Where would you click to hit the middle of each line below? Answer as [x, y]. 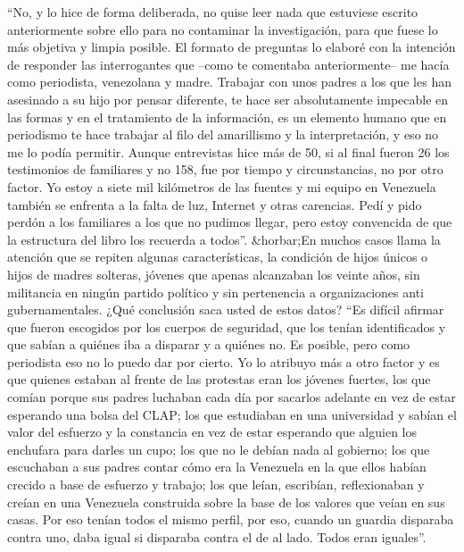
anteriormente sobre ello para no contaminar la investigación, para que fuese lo [223, 29]
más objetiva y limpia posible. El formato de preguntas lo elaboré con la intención [232, 47]
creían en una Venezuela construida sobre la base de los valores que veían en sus [226, 502]
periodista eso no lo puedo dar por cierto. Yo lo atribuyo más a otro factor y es [224, 361]
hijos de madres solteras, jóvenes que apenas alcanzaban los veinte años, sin [214, 274]
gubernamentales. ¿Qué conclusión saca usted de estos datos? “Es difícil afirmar [226, 309]
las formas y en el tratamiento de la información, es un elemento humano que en [227, 117]
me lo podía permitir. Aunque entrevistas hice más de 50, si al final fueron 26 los [228, 151]
